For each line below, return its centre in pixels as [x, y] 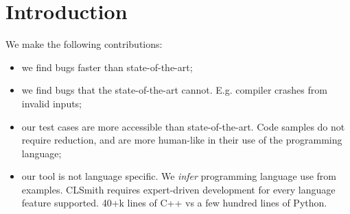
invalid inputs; [52, 103]
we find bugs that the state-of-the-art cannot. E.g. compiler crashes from [174, 90]
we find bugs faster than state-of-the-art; [107, 67]
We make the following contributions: [84, 44]
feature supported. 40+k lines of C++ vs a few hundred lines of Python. [174, 203]
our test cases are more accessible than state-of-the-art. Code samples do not [183, 126]
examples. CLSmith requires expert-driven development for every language [178, 189]
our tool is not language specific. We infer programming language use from [179, 176]
